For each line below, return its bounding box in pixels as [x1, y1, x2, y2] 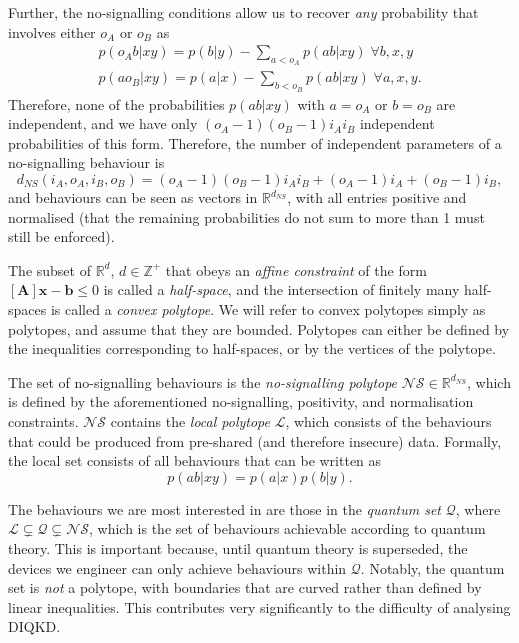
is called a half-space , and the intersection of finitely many [103, 279, 460, 300]
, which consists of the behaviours [285, 410, 492, 431]
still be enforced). [8, 226, 115, 247]
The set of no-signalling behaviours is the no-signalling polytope [8, 371, 398, 392]
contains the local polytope [110, 410, 270, 431]
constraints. [8, 410, 79, 431]
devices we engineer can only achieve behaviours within [8, 557, 347, 578]
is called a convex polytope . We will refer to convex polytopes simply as [50, 299, 486, 319]
